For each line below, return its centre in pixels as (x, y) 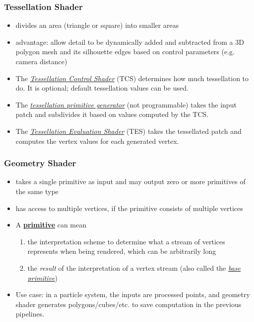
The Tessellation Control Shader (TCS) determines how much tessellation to (132, 78)
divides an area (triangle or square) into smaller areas (97, 25)
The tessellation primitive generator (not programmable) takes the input (126, 104)
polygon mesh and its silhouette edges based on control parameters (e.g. (125, 52)
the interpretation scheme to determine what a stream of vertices (126, 241)
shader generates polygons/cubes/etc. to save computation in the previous (128, 304)
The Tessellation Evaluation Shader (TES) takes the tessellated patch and (128, 131)
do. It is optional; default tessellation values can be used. (102, 88)
